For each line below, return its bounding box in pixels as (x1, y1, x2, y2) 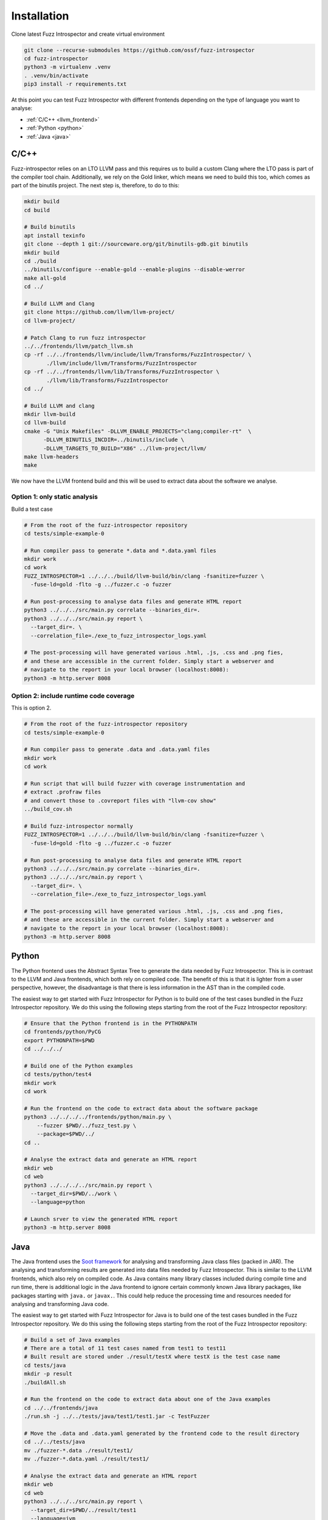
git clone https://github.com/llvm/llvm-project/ (24, 309, 175, 316)
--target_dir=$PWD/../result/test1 (30, 1507, 137, 1513)
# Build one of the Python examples (24, 1063, 134, 1069)
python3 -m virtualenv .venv (24, 64, 111, 71)
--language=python (30, 1198, 85, 1206)
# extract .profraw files (24, 789, 101, 796)
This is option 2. (11, 704, 52, 711)
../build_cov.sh (24, 806, 73, 813)
